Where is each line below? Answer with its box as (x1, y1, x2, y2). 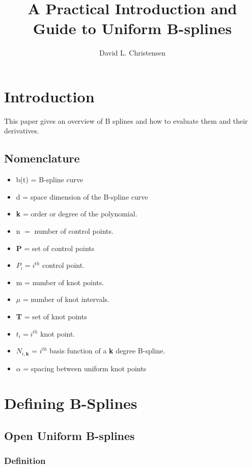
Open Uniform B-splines (4, 427, 135, 443)
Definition (4, 454, 46, 467)
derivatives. (4, 125, 39, 136)
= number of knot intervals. (22, 294, 110, 305)
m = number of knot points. (16, 277, 104, 287)
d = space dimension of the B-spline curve (16, 191, 148, 202)
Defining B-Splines (4, 393, 137, 414)
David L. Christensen (99, 47, 166, 58)
